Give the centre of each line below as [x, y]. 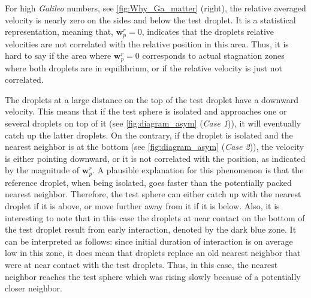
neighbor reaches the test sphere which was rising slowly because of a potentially [153, 276]
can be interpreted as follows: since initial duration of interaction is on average [149, 241]
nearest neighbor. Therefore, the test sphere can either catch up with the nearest [153, 194]
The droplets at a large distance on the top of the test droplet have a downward [152, 99]
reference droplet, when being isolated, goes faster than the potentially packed [148, 182]
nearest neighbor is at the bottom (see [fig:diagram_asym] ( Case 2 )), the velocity [155, 147]
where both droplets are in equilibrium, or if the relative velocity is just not [144, 67]
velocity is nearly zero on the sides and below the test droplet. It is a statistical [150, 19]
